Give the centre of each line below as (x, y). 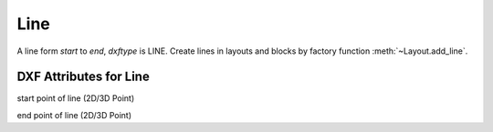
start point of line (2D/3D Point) (76, 98)
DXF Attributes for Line (83, 77)
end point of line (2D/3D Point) (74, 115)
